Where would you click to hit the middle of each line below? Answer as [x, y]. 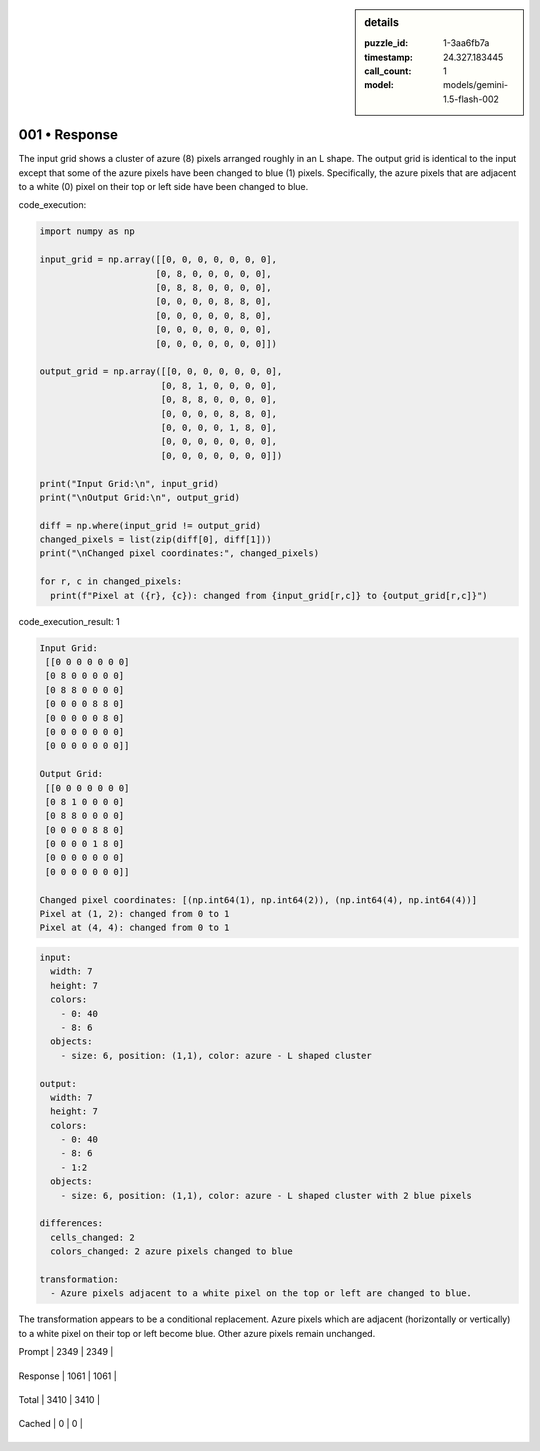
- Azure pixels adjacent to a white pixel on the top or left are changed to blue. [261, 1293]
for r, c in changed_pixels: [111, 581]
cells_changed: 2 [92, 1237]
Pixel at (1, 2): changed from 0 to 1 [134, 914]
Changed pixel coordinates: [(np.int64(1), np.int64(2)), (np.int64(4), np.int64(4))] [258, 899]
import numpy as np [87, 231]
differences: [71, 1223]
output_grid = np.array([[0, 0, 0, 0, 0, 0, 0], [161, 371]
